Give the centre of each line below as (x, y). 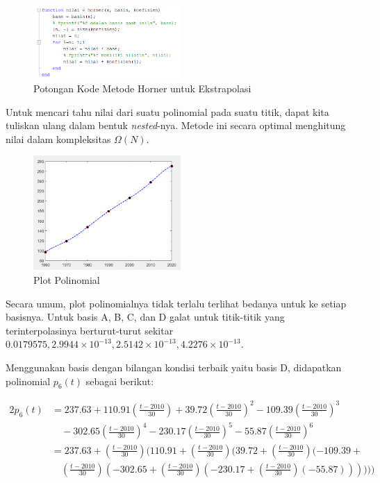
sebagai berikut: (120, 381)
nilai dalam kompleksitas (58, 138)
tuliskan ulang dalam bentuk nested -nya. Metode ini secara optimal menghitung (176, 125)
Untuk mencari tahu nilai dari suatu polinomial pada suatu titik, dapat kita (167, 111)
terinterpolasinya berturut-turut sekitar (90, 330)
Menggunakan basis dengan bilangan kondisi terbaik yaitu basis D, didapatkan (174, 367)
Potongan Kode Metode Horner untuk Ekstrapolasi (142, 88)
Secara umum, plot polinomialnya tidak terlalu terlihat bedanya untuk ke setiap (176, 303)
